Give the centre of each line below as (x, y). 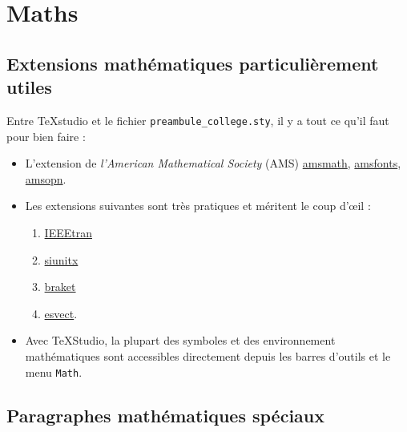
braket (60, 287)
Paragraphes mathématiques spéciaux (166, 415)
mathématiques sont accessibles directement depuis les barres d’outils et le (208, 355)
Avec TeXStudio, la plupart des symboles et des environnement (180, 340)
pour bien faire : (46, 136)
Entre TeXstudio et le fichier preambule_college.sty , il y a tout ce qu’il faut (198, 120)
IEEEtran (68, 232)
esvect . (61, 313)
